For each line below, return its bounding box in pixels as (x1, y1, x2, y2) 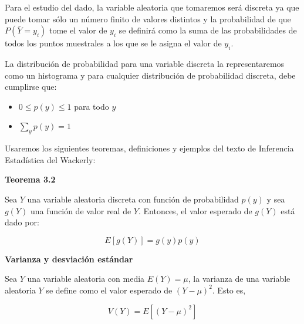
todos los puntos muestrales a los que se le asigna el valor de (5, 37, 222, 49)
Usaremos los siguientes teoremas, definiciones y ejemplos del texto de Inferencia (5, 142, 294, 154)
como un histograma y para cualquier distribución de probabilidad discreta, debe (5, 69, 296, 81)
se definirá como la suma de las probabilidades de (119, 24, 297, 36)
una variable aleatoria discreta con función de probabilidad (27, 193, 239, 205)
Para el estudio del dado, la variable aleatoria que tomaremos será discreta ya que (5, 1, 299, 13)
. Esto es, (212, 283, 246, 296)
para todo (74, 100, 109, 112)
